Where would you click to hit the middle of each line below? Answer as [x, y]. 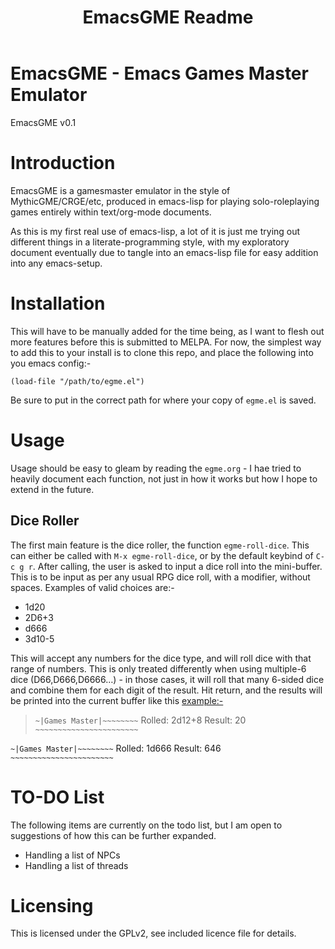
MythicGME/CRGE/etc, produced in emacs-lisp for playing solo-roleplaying [165, 201]
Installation [58, 303]
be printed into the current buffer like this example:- [117, 700]
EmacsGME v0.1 [43, 122]
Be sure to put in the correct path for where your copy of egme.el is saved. [163, 400]
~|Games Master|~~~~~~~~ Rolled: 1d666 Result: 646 [116, 748]
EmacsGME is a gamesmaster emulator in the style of [120, 190]
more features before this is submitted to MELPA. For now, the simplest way [166, 342]
